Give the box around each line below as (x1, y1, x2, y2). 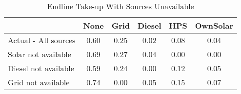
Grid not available (8, 77, 70, 88)
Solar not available (8, 48, 71, 60)
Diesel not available (8, 63, 74, 74)
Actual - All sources (8, 34, 76, 46)
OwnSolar (195, 20, 234, 31)
